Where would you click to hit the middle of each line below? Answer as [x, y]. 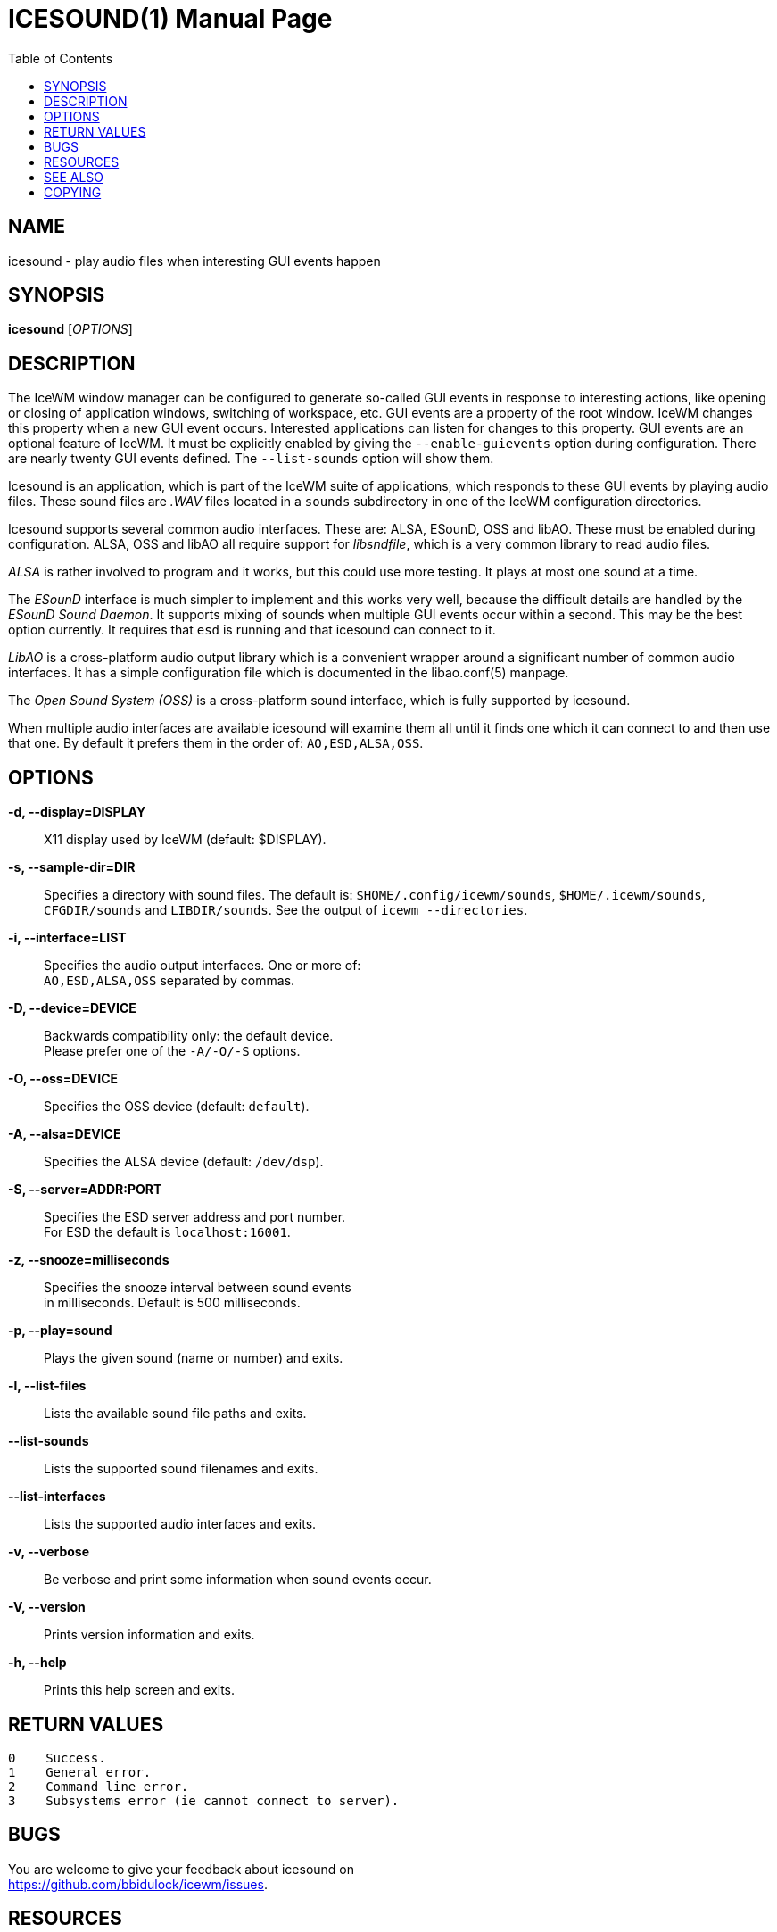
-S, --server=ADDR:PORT [85, 1190]
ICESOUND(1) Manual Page [170, 19]
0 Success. [57, 1758]
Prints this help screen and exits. [140, 1690]
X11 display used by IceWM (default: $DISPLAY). [185, 840]
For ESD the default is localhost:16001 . [167, 1232]
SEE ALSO [74, 177]
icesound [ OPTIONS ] [70, 329]
